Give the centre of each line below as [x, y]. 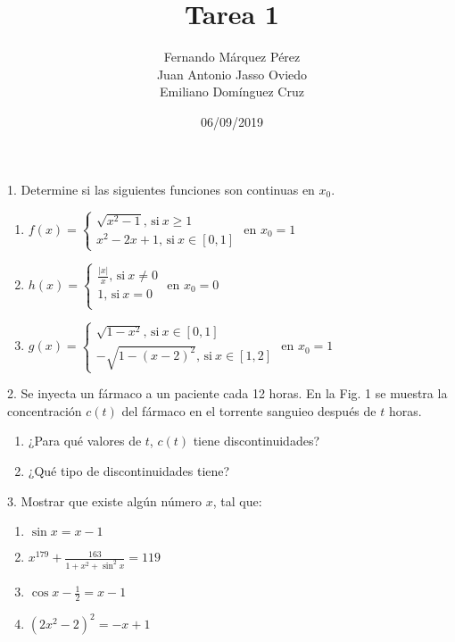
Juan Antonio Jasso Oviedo [232, 74]
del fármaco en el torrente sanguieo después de [249, 410]
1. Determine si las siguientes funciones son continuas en [161, 189]
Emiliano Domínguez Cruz [232, 92]
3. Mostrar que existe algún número [105, 500]
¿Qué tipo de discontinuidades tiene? [129, 471]
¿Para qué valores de [85, 441]
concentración [45, 410]
